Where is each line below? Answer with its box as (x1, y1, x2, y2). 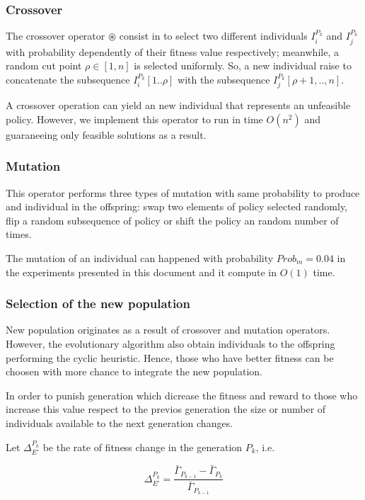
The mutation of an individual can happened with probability (6, 251, 274, 266)
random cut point (6, 58, 82, 73)
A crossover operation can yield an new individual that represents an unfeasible (6, 98, 351, 113)
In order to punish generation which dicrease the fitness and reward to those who (6, 387, 358, 402)
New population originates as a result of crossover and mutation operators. (6, 322, 330, 337)
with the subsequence (178, 72, 270, 86)
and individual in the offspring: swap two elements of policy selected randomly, (6, 199, 348, 214)
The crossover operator (6, 28, 105, 43)
